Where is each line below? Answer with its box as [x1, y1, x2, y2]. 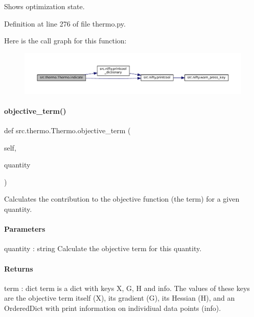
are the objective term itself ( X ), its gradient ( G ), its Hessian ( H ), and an [4, 292, 235, 303]
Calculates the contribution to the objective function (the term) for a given [4, 193, 240, 204]
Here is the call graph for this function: [4, 35, 127, 46]
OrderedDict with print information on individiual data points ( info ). [4, 303, 221, 313]
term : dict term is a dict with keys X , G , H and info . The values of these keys [4, 282, 250, 293]
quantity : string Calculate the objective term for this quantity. [4, 243, 202, 254]
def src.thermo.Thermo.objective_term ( [4, 125, 131, 136]
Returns [4, 263, 33, 274]
